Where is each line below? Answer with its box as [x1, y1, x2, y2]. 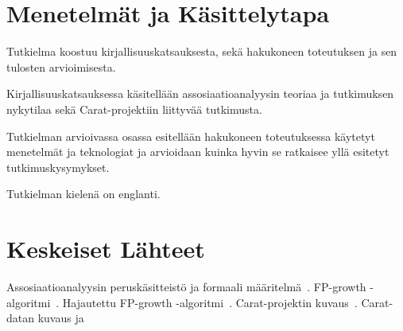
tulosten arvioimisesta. [6, 58, 116, 75]
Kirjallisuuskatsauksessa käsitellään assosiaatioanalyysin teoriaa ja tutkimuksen [6, 85, 394, 102]
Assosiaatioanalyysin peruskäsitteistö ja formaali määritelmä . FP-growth [6, 278, 366, 294]
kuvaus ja [37, 310, 84, 326]
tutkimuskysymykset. [6, 158, 110, 175]
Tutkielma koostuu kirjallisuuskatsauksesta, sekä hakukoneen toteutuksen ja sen [6, 43, 397, 60]
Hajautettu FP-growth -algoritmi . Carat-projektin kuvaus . [62, 294, 358, 310]
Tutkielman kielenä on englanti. [6, 185, 161, 202]
